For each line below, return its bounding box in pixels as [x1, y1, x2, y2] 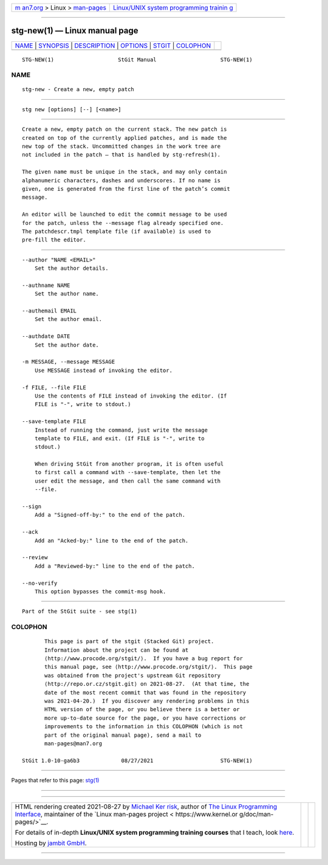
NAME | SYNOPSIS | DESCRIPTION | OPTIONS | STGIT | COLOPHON [15, 41, 211, 50]
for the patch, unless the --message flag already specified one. [22, 219, 224, 226]
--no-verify [22, 579, 58, 587]
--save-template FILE [22, 418, 86, 425]
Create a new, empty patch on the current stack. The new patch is [22, 126, 227, 133]
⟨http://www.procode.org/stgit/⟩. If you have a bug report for [44, 655, 243, 662]
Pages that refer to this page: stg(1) [11, 777, 100, 784]
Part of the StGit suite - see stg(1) [22, 608, 138, 615]
